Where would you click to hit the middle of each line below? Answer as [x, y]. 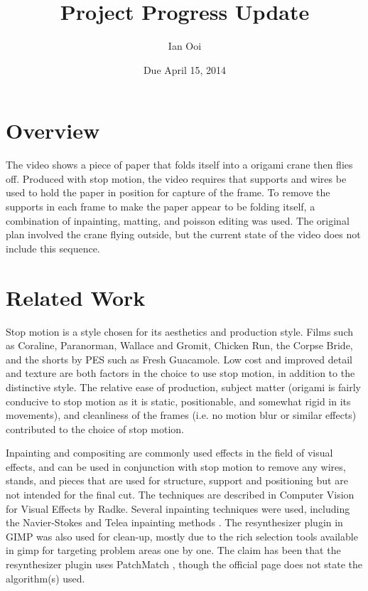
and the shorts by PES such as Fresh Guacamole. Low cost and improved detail [179, 359]
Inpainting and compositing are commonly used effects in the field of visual [169, 453]
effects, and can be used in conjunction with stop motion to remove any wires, [176, 466]
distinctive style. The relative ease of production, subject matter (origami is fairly [183, 387]
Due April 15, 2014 [185, 69]
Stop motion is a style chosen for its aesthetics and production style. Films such [179, 331]
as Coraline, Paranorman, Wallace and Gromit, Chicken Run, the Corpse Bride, [179, 345]
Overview [53, 131]
